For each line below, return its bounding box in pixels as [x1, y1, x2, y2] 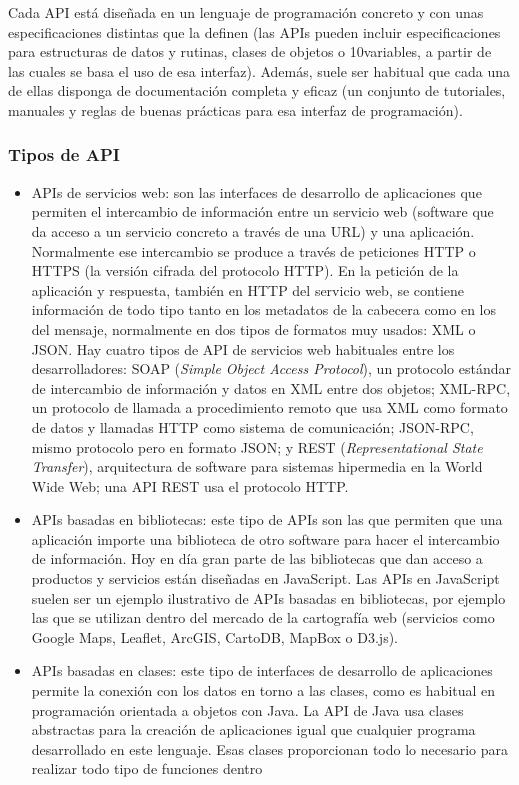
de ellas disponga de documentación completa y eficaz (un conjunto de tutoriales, [8, 80, 506, 101]
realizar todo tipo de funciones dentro [31, 758, 263, 779]
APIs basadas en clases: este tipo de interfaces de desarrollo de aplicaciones [31, 660, 493, 681]
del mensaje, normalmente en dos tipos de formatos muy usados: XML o [31, 318, 476, 339]
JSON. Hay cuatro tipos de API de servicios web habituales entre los [31, 338, 455, 359]
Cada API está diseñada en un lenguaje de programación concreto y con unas [8, 2, 484, 22]
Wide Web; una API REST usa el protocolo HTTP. [31, 475, 349, 496]
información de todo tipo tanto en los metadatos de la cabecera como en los [31, 299, 497, 320]
